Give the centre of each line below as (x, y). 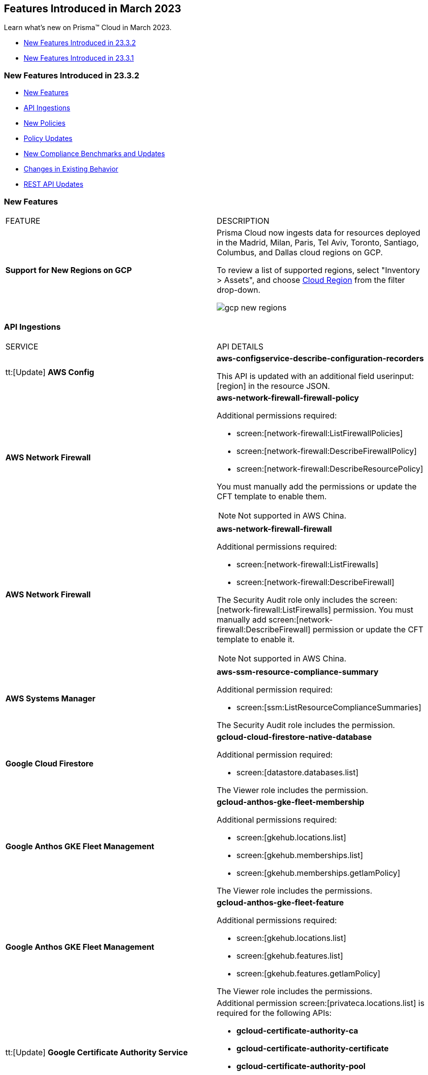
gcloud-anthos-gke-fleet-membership (291, 802)
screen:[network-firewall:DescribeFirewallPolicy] (327, 451)
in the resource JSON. (289, 386)
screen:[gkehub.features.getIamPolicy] (309, 973)
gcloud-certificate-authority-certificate (313, 1048)
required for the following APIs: (274, 1013)
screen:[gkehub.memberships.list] (300, 855)
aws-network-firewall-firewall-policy (288, 398)
